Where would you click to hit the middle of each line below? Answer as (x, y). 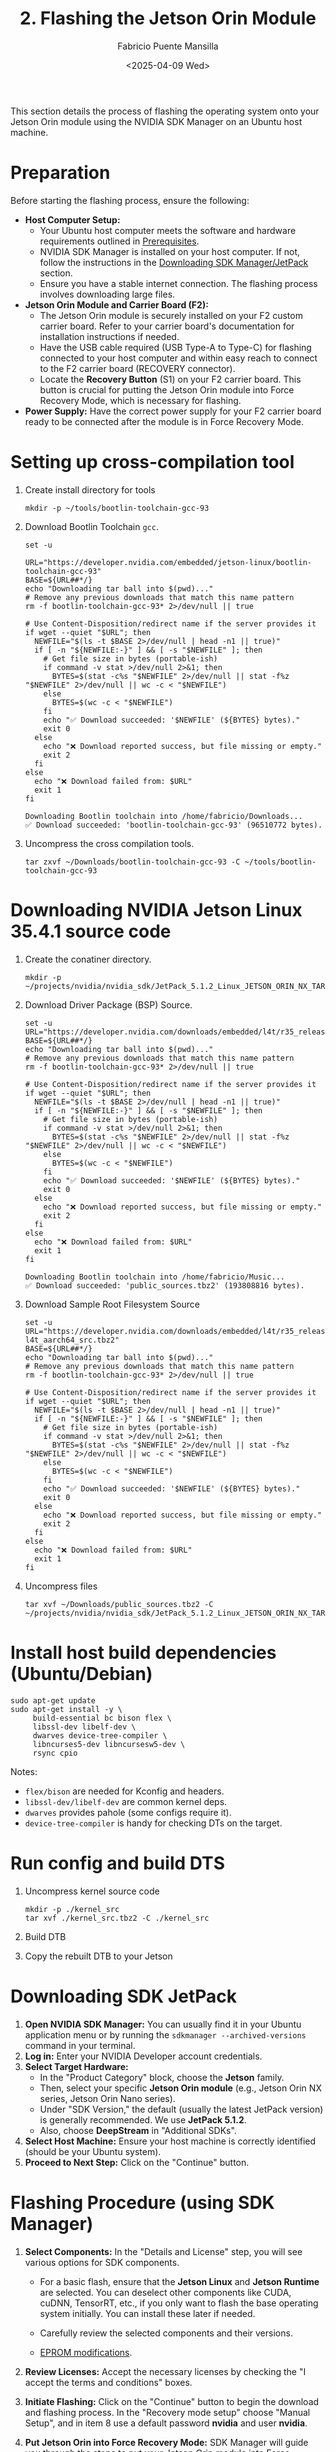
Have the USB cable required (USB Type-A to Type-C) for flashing (175, 347)
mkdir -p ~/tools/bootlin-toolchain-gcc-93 (117, 508)
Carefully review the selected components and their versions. (166, 2333)
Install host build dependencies (143, 1652)
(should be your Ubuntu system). (93, 2151)
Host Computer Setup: (72, 219)
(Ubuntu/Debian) (81, 1673)
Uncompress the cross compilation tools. (109, 843)
